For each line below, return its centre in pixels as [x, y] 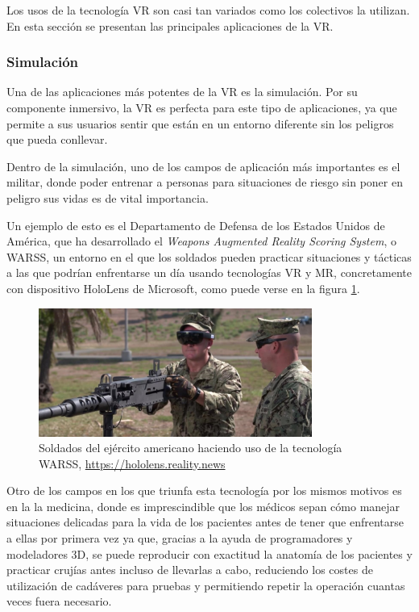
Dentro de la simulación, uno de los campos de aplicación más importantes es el [203, 166]
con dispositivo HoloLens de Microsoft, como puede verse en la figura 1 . [183, 288]
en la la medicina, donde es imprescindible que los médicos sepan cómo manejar [203, 506]
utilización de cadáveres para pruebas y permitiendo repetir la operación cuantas [206, 585]
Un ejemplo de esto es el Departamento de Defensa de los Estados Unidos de [196, 225]
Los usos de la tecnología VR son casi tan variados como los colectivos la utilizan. [208, 10]
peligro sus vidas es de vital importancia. [108, 197]
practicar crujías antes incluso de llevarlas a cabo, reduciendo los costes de [190, 570]
